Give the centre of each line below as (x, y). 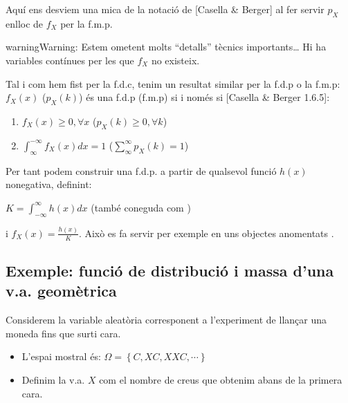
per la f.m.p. (86, 23)
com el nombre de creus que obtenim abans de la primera (221, 380)
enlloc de (25, 23)
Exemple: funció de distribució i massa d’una (170, 271)
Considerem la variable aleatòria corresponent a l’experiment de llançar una (166, 320)
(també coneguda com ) (141, 207)
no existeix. (175, 60)
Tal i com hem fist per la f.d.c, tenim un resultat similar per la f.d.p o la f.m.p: (173, 83)
